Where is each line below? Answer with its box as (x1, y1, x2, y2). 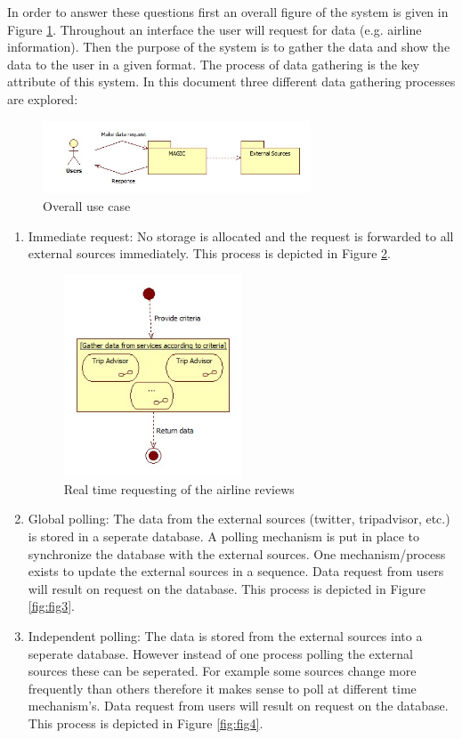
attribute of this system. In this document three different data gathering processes (7, 72, 456, 91)
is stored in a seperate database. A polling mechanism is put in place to (28, 526, 419, 545)
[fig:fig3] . (28, 597, 75, 615)
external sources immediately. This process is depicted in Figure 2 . (28, 244, 391, 263)
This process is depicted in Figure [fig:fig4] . (28, 713, 263, 732)
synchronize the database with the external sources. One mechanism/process (28, 544, 446, 563)
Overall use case (43, 196, 131, 215)
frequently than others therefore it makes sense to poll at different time (28, 678, 417, 697)
